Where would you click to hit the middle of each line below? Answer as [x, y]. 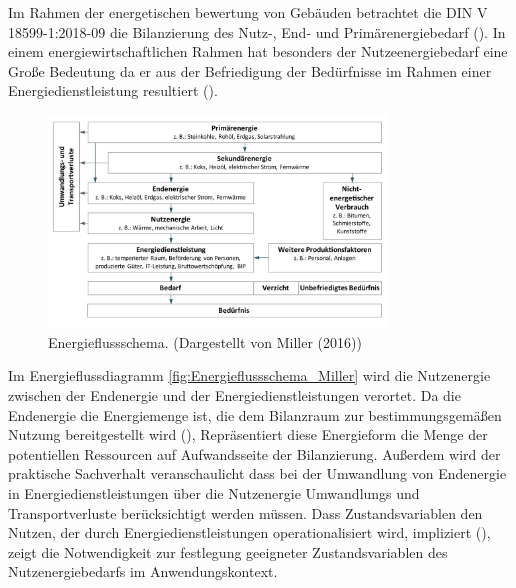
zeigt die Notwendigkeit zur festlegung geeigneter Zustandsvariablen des [228, 551]
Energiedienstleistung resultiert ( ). [113, 90]
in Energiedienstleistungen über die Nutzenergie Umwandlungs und [214, 493]
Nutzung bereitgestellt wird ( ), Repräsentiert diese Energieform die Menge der [248, 434]
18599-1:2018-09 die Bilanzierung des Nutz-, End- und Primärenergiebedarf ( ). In [257, 31]
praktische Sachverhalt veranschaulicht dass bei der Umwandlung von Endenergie [257, 473]
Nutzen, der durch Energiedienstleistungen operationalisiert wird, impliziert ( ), [249, 532]
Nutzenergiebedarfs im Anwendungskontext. [143, 571]
